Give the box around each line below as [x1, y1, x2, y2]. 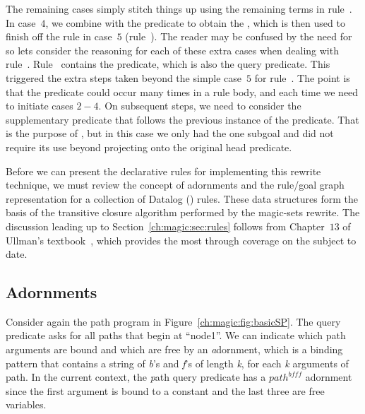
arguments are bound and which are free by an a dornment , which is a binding [6, 342, 343, 357]
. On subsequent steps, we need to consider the [98, 98, 301, 113]
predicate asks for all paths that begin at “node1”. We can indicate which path [6, 328, 346, 343]
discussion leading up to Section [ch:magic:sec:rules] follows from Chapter [6, 218, 325, 233]
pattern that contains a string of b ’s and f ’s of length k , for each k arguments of [6, 355, 349, 370]
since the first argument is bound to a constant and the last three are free [6, 383, 325, 398]
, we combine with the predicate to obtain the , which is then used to [45, 15, 345, 30]
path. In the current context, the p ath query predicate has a [6, 369, 266, 384]
